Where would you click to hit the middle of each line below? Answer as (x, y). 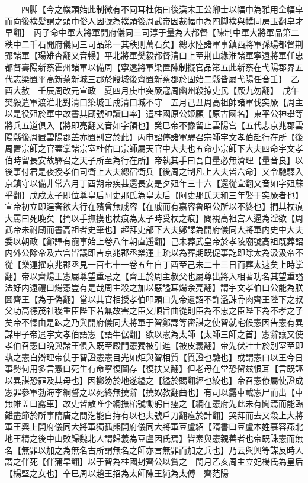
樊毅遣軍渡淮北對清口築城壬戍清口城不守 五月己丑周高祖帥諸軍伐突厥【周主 (154, 102)
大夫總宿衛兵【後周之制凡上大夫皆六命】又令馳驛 (199, 171)
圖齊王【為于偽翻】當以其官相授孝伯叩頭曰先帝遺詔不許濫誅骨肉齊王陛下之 (150, 299)
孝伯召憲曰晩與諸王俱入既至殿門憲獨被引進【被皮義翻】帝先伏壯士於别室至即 (154, 345)
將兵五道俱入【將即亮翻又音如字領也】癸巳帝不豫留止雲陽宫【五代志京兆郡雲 (154, 125)
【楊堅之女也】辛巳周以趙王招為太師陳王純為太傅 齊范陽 (117, 473)
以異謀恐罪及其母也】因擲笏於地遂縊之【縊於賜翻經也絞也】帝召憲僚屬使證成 (154, 380)
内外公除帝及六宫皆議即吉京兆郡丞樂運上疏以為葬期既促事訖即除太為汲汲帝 (150, 252)
